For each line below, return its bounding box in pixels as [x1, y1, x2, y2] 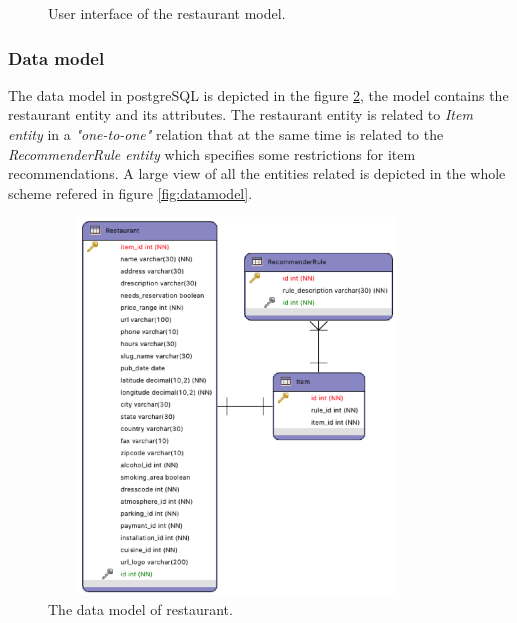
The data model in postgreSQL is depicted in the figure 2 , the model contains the [8, 84, 509, 105]
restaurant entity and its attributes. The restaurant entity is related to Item [8, 104, 473, 125]
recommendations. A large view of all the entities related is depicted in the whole [8, 163, 506, 184]
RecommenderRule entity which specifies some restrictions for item [8, 143, 416, 164]
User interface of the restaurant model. [48, 3, 286, 23]
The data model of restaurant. [48, 598, 233, 619]
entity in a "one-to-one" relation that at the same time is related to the [8, 124, 444, 144]
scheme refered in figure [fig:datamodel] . [8, 182, 253, 203]
